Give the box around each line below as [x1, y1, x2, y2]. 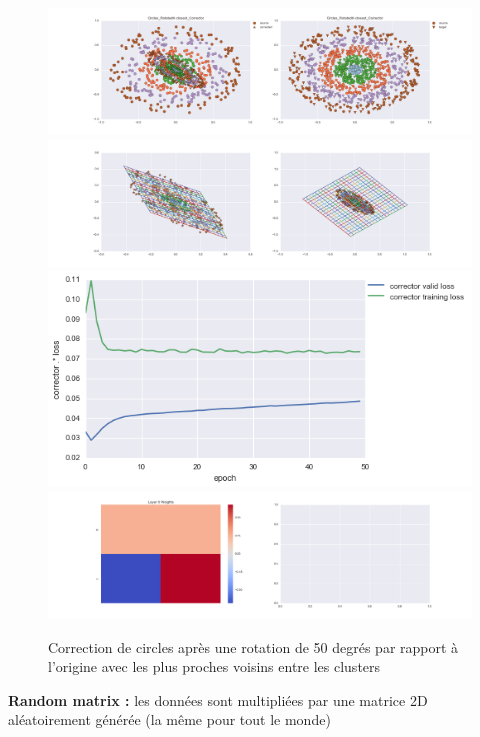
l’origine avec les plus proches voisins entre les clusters [48, 656, 381, 677]
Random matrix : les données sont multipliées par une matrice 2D [8, 689, 428, 710]
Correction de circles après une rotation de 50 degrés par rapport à [48, 636, 459, 657]
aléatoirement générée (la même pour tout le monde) [8, 709, 331, 730]
